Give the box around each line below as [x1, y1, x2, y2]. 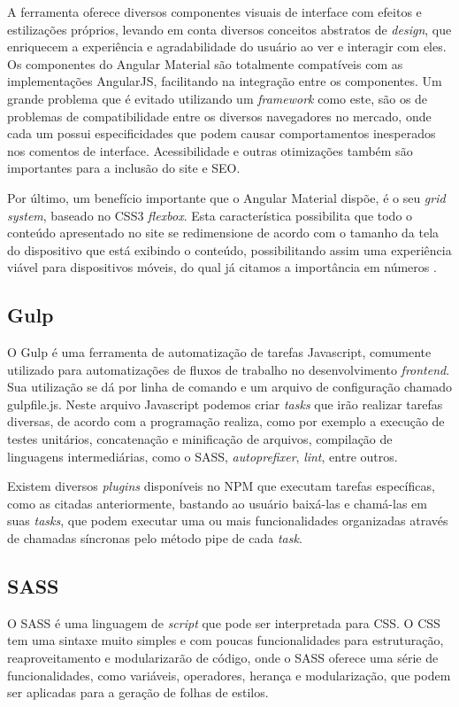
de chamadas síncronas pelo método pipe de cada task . [7, 529, 302, 548]
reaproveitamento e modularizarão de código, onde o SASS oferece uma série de [7, 649, 439, 667]
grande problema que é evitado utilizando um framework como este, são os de [7, 89, 428, 107]
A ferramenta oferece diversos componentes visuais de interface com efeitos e [7, 3, 422, 20]
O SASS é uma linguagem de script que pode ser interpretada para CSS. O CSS [7, 613, 440, 632]
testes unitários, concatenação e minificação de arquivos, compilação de [7, 430, 393, 448]
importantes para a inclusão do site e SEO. [7, 159, 241, 177]
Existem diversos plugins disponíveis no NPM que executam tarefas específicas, [7, 477, 435, 495]
